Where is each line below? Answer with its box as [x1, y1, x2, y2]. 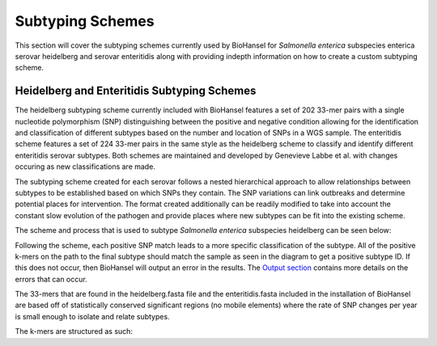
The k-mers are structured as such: [15, 327, 134, 336]
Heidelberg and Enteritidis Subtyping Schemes [15, 84, 257, 98]
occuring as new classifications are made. [15, 162, 155, 171]
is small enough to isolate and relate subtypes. [15, 311, 170, 321]
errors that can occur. [15, 274, 88, 284]
